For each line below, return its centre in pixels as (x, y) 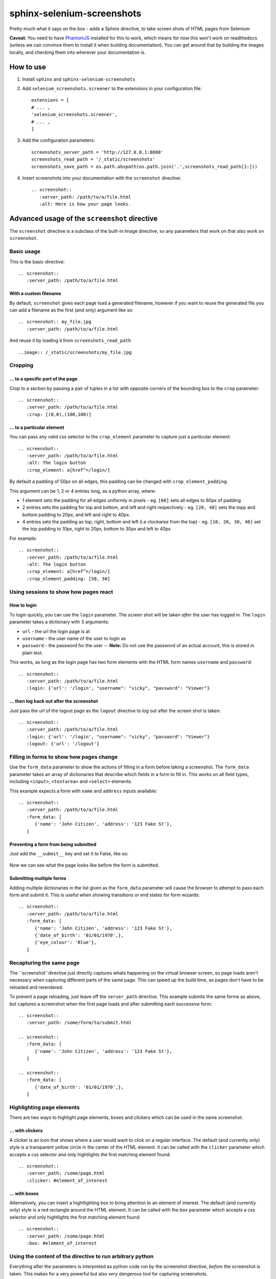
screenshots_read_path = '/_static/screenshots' (93, 159)
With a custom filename (35, 294)
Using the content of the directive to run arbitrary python (82, 1256)
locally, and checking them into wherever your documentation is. (77, 52)
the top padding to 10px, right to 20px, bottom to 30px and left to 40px (97, 529)
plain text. (33, 653)
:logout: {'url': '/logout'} (63, 744)
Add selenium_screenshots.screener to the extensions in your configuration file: (112, 89)
